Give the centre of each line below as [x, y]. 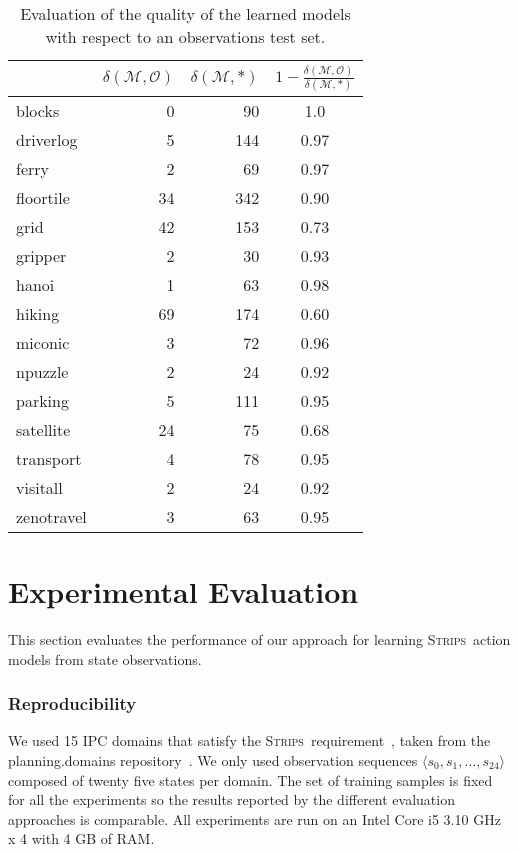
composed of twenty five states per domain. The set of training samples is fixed [250, 779]
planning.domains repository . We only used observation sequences [213, 760]
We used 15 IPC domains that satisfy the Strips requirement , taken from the [249, 740]
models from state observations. [105, 658]
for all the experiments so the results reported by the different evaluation [231, 799]
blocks [38, 110]
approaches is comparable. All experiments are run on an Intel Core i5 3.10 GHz [254, 818]
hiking [38, 313]
